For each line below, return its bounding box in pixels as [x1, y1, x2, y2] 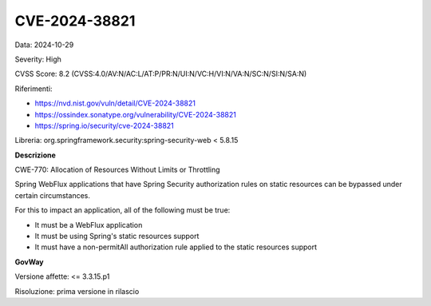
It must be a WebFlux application [34, 220, 143, 229]
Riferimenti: [14, 84, 53, 93]
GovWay [14, 256, 44, 267]
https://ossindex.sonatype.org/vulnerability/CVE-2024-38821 [34, 109, 237, 119]
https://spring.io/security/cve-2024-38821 [34, 121, 175, 130]
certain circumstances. [14, 190, 91, 200]
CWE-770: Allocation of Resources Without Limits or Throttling [14, 165, 220, 175]
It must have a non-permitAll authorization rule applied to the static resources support [34, 242, 318, 252]
